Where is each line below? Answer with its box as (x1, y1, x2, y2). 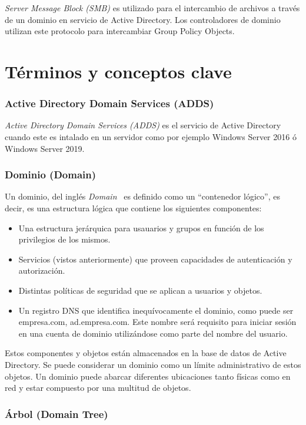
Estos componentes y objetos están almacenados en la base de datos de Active (5, 347, 287, 359)
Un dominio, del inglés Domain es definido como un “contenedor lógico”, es (5, 190, 280, 202)
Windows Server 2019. (5, 142, 85, 154)
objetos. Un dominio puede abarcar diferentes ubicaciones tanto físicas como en (5, 370, 291, 382)
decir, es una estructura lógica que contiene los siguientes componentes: (5, 201, 262, 214)
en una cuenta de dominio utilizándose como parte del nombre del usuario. (18, 327, 288, 339)
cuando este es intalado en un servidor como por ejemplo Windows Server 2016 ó (5, 130, 297, 142)
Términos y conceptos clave (5, 59, 232, 83)
